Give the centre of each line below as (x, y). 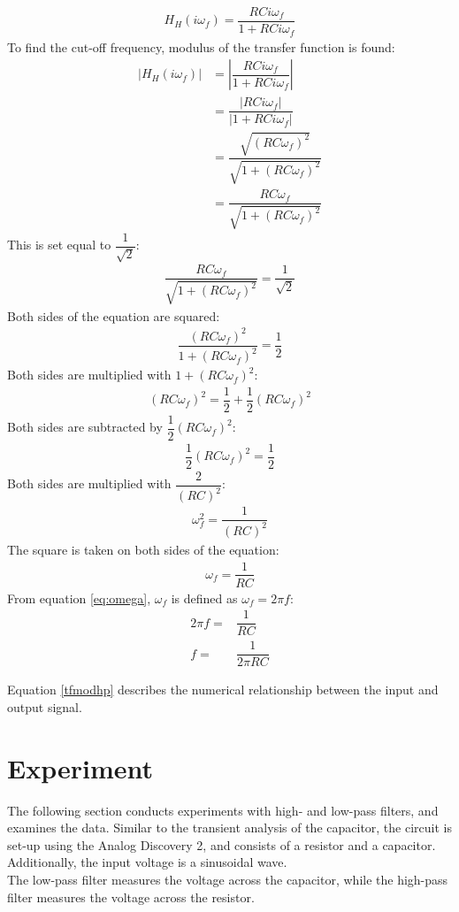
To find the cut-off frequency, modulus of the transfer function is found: (201, 46)
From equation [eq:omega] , (79, 598)
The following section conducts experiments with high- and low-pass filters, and (223, 810)
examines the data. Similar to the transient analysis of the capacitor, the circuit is (229, 828)
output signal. (45, 706)
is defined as (204, 598)
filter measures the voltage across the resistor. (131, 897)
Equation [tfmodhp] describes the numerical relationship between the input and (223, 690)
